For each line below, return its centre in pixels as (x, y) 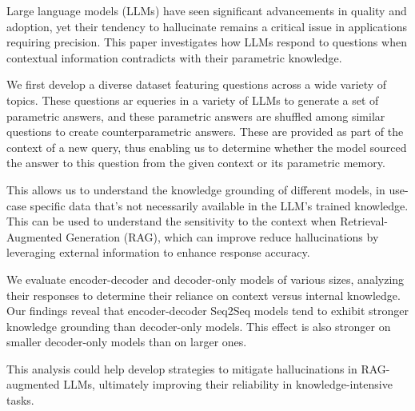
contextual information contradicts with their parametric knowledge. (174, 57)
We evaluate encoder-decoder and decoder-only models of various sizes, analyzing (206, 279)
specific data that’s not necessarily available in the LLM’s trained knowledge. (219, 205)
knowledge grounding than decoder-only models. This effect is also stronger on (199, 326)
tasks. (20, 400)
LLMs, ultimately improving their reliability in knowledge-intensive (228, 384)
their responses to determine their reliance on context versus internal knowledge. (204, 295)
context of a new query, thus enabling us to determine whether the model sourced (207, 147)
